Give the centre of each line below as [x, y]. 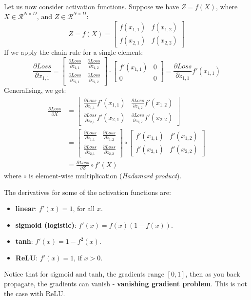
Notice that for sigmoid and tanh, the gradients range [84, 274]
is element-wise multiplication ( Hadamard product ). [105, 175]
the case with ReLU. [35, 293]
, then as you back [213, 274]
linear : [26, 208]
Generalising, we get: [35, 90]
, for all [84, 208]
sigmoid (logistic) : [46, 225]
